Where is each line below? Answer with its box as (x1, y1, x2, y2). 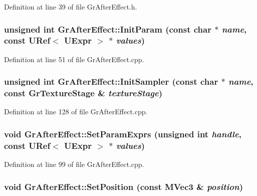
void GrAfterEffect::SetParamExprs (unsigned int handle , (4, 127, 241, 140)
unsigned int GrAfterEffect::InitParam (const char (4, 23, 211, 35)
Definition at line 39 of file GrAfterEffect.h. (4, 2, 137, 12)
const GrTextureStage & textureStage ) (4, 87, 163, 99)
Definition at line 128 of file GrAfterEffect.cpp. (4, 106, 148, 117)
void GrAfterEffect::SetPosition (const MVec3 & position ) (4, 180, 243, 192)
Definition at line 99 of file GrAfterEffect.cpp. (4, 159, 144, 169)
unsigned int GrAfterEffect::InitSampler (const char (4, 75, 218, 88)
